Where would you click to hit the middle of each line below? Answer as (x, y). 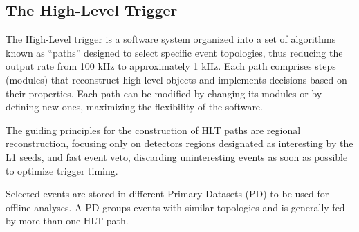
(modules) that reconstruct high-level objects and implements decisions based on (176, 79)
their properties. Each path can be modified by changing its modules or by (164, 93)
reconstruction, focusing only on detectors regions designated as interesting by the (179, 143)
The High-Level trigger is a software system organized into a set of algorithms (171, 39)
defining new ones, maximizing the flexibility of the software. (134, 107)
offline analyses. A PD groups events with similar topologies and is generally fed (175, 207)
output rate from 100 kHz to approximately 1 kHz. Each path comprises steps (171, 66)
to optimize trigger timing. (62, 170)
